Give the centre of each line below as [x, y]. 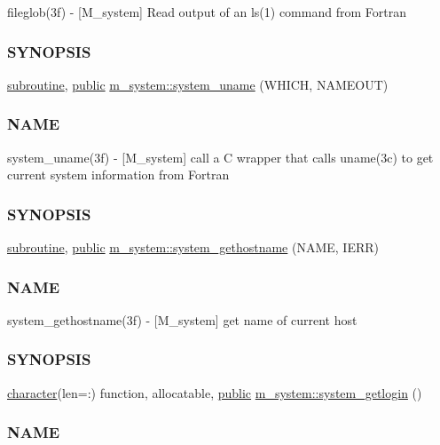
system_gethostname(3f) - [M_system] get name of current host [182, 319]
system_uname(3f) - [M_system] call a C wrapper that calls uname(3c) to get [220, 157]
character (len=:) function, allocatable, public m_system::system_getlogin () [215, 392]
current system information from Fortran [118, 175]
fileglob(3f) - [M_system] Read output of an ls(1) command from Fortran [207, 12]
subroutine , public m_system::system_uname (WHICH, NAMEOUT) [198, 84]
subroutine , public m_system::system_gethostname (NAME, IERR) [193, 247]
